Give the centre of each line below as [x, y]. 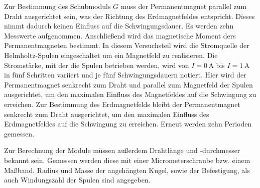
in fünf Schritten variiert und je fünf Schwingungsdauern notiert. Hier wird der [125, 75]
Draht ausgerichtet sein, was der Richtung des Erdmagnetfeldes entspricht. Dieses [129, 16]
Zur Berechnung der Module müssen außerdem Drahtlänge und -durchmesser [122, 150]
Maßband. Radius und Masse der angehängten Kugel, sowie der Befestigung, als [127, 170]
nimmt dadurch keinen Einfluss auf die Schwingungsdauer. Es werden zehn [119, 26]
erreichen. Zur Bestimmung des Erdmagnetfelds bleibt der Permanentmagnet [122, 104]
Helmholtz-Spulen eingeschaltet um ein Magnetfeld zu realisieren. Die [111, 55]
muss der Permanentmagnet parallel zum [184, 6]
